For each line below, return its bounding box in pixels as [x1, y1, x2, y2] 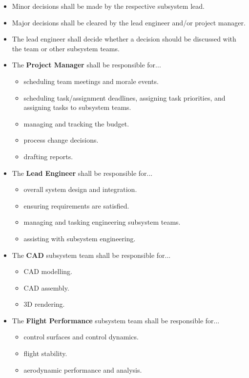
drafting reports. [23, 151, 73, 161]
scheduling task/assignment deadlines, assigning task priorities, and [23, 92, 226, 103]
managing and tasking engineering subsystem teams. [23, 217, 181, 227]
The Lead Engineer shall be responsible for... [12, 168, 153, 178]
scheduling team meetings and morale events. [23, 76, 159, 86]
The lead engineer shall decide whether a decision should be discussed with [12, 34, 236, 44]
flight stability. [23, 348, 67, 358]
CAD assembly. [23, 282, 69, 293]
